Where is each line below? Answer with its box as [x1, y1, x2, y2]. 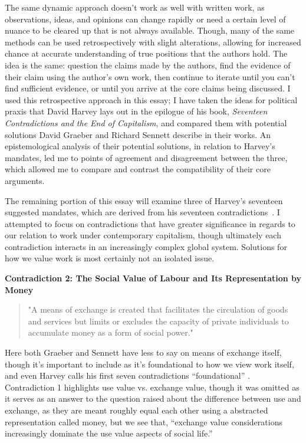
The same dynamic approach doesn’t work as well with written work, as [5, 1, 265, 13]
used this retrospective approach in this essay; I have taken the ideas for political [5, 93, 298, 106]
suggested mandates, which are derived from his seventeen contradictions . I [5, 206, 280, 218]
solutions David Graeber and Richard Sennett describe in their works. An [5, 128, 271, 140]
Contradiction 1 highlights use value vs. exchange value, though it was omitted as [5, 380, 300, 393]
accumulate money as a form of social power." [28, 326, 193, 339]
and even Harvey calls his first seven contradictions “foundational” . [5, 369, 250, 382]
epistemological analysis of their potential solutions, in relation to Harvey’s [5, 140, 275, 152]
